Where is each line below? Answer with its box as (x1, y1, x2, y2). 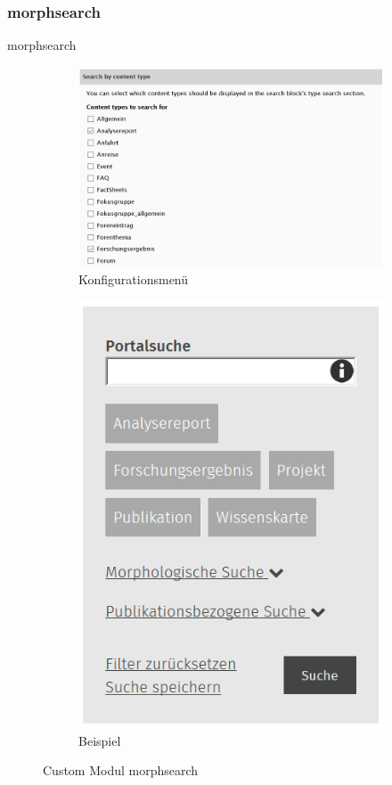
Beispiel (78, 731, 121, 749)
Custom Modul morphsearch (43, 761, 199, 780)
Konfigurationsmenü (78, 270, 189, 289)
